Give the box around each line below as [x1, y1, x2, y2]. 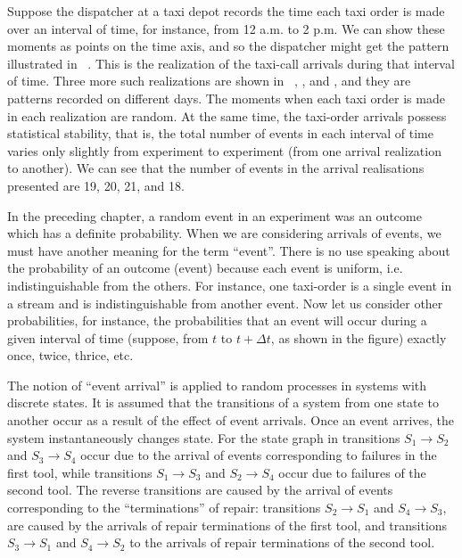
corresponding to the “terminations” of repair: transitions [7, 498, 321, 517]
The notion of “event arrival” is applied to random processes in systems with [7, 375, 427, 394]
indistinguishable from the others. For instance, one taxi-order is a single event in [7, 275, 452, 294]
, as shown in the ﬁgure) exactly [270, 328, 447, 347]
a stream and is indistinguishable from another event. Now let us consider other [7, 293, 443, 312]
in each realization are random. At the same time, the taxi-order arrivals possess [7, 106, 447, 125]
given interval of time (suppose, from [7, 328, 209, 347]
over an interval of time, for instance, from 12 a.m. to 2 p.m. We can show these [7, 19, 445, 37]
